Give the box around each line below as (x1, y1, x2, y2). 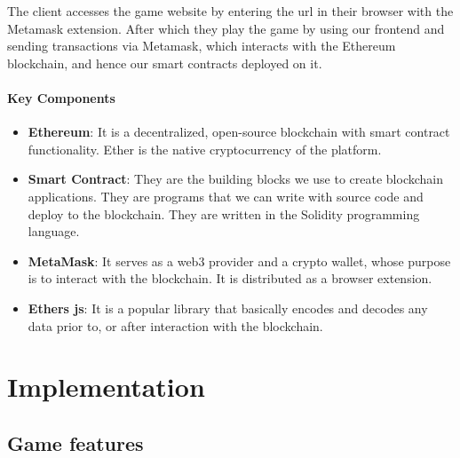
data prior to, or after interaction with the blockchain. (28, 316, 323, 335)
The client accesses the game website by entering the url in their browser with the (7, 2, 454, 20)
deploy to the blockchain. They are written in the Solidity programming (28, 204, 420, 223)
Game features (7, 429, 144, 456)
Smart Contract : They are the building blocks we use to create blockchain (28, 170, 443, 188)
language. (28, 222, 80, 241)
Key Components (7, 88, 115, 107)
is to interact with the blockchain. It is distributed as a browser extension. (28, 269, 432, 288)
